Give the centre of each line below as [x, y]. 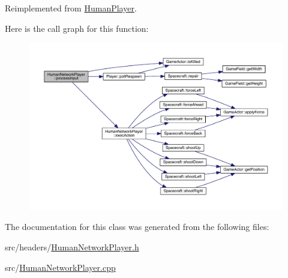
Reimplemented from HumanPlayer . [71, 8]
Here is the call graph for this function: [77, 28]
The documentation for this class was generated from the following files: [137, 227]
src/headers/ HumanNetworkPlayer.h [72, 247]
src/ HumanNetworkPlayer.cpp [60, 267]
